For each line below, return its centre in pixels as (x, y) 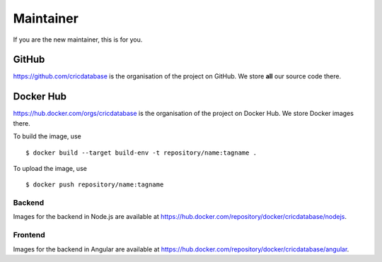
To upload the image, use (50, 168)
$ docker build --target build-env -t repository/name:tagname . (141, 153)
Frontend (29, 235)
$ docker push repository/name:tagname (95, 185)
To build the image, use (47, 136)
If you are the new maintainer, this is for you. (78, 40)
